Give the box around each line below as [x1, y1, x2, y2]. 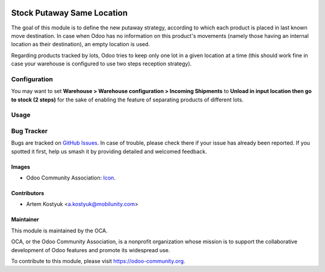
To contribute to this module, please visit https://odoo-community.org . [11, 258, 186, 265]
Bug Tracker [11, 127, 48, 135]
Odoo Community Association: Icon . [26, 174, 116, 181]
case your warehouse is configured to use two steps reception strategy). [11, 60, 192, 67]
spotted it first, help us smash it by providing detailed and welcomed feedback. [11, 148, 207, 155]
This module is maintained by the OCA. [11, 227, 108, 234]
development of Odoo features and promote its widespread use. [11, 246, 170, 253]
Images [11, 163, 30, 171]
